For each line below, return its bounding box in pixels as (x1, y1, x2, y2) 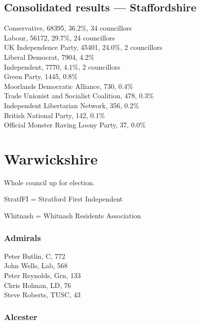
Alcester (4, 310, 38, 323)
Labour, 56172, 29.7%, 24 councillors (4, 32, 115, 42)
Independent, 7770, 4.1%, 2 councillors (4, 61, 120, 72)
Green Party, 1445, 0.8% (4, 71, 78, 81)
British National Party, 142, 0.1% (4, 110, 105, 120)
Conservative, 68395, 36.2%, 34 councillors (4, 23, 132, 33)
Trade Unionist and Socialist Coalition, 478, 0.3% (4, 90, 154, 101)
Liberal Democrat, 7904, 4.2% (4, 51, 94, 62)
